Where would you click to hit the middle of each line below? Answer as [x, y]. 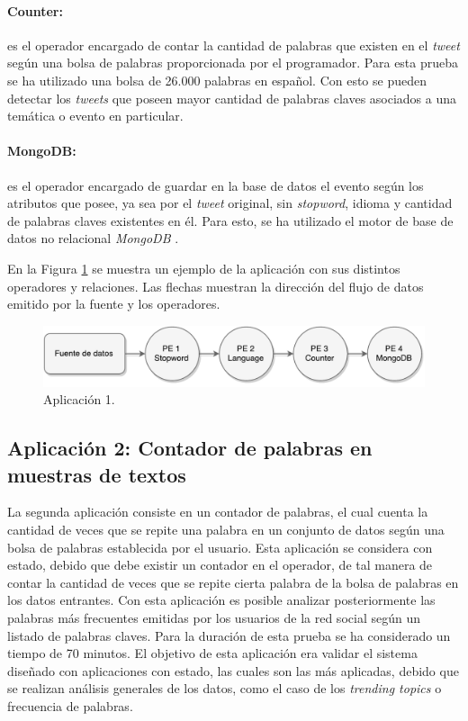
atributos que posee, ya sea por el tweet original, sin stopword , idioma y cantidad [230, 203]
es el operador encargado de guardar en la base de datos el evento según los [216, 185]
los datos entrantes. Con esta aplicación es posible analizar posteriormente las [221, 600]
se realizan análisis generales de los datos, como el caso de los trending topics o [225, 688]
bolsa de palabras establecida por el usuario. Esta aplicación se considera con [220, 547]
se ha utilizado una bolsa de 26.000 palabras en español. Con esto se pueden [217, 80]
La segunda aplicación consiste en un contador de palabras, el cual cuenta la [218, 512]
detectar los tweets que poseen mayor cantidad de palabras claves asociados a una [232, 98]
